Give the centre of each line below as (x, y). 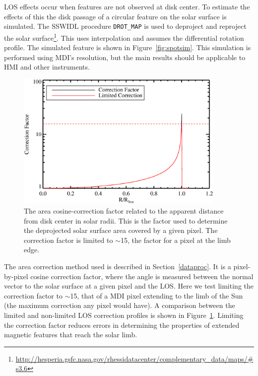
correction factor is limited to (68, 240)
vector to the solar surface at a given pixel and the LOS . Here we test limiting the (129, 286)
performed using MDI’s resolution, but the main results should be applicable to (125, 57)
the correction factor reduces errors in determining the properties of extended (122, 325)
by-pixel (16, 276)
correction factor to (33, 295)
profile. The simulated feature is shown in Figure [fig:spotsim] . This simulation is (128, 47)
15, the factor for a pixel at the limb (175, 240)
